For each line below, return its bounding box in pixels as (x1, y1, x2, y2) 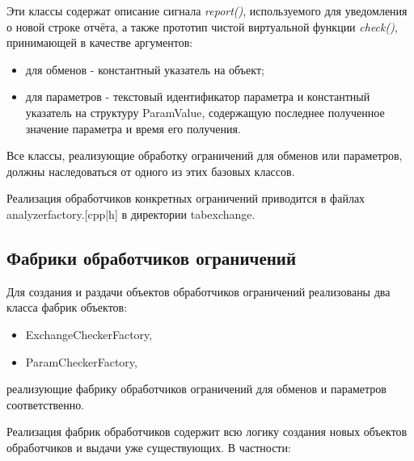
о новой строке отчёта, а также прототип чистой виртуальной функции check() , (6, 18, 398, 35)
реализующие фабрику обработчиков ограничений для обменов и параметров (6, 380, 387, 397)
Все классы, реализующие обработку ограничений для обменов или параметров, (6, 147, 403, 164)
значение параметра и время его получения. (25, 119, 241, 136)
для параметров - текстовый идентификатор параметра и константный (25, 88, 370, 105)
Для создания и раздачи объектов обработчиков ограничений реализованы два (6, 283, 391, 300)
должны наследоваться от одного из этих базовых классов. (6, 162, 295, 179)
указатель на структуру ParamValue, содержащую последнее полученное (25, 103, 385, 120)
